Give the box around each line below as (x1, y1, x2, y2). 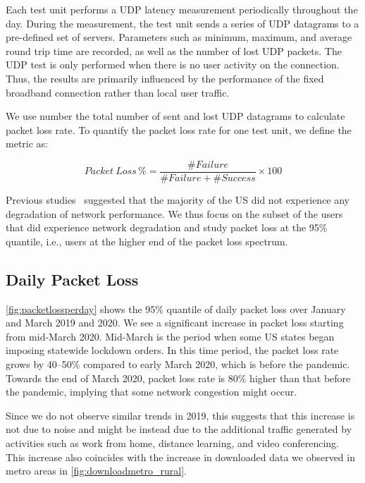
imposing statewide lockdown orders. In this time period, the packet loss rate (6, 343, 339, 357)
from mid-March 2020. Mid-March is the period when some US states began (6, 329, 335, 343)
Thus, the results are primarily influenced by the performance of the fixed (6, 71, 324, 85)
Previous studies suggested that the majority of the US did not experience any (6, 192, 350, 207)
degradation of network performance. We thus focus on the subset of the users (6, 206, 343, 221)
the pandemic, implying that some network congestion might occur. (6, 384, 297, 399)
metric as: (6, 136, 48, 151)
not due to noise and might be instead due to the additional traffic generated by (6, 422, 352, 436)
